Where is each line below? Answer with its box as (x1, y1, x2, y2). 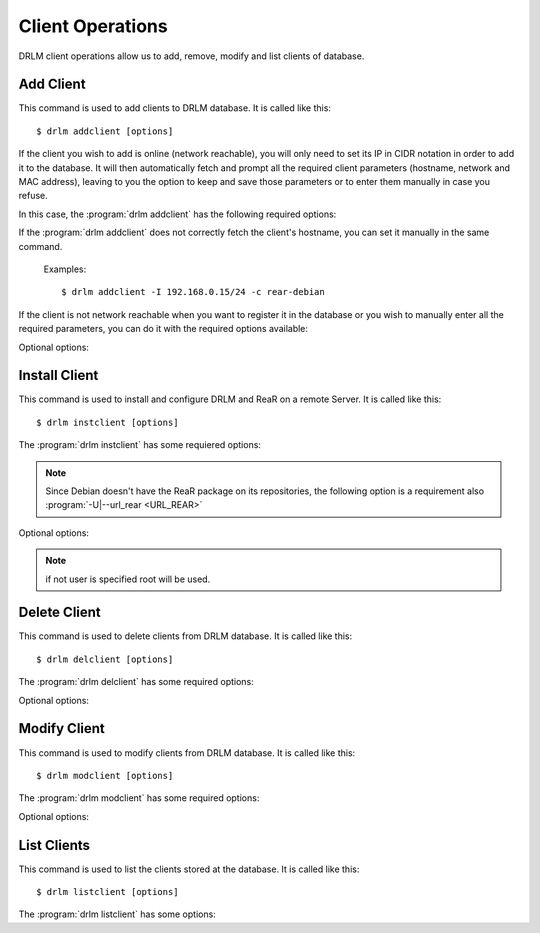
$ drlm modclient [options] (36, 770, 174, 781)
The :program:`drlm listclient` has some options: (18, 908, 217, 920)
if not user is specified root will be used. (45, 573, 211, 585)
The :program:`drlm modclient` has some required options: (18, 792, 260, 804)
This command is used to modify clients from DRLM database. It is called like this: (18, 746, 356, 759)
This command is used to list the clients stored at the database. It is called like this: (18, 863, 360, 875)
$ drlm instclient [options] (36, 416, 179, 428)
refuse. (18, 190, 49, 202)
